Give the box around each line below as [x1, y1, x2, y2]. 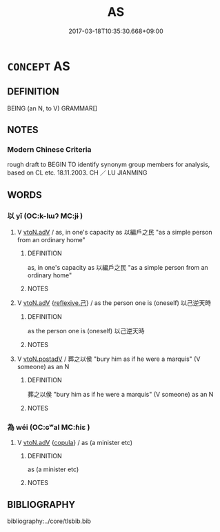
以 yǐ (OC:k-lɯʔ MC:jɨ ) [7, 211, 83, 221]
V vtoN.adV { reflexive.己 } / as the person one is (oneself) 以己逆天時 [17, 299, 212, 307]
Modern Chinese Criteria [7, 145, 92, 155]
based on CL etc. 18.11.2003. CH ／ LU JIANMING [7, 168, 148, 177]
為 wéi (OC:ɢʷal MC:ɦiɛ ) [7, 422, 90, 432]
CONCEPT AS [7, 58, 70, 74]
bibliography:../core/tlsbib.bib [7, 517, 92, 525]
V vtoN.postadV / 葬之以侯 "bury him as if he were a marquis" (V [17, 355, 201, 363]
